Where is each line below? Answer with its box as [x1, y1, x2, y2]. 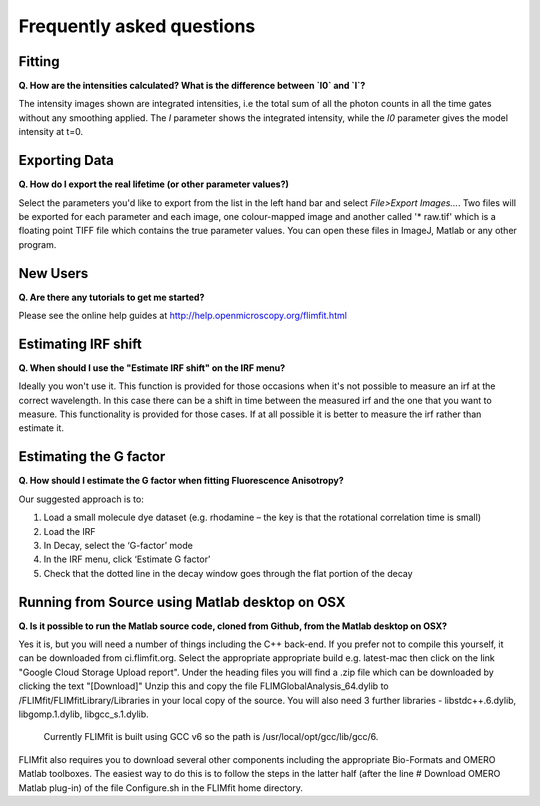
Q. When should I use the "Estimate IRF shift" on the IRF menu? [18, 361, 286, 374]
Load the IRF [43, 525, 96, 537]
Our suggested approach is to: [18, 493, 144, 505]
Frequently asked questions [18, 15, 256, 37]
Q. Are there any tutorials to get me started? [18, 291, 205, 303]
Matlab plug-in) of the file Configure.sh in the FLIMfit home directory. [18, 781, 304, 794]
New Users [18, 265, 89, 282]
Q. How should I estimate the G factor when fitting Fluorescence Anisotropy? [18, 475, 344, 487]
